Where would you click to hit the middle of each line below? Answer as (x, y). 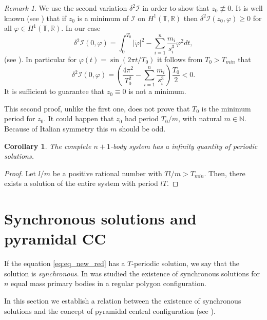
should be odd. (142, 128)
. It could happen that (79, 118)
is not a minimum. (157, 91)
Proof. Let (20, 173)
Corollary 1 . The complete (48, 146)
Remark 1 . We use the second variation (66, 8)
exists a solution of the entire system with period (81, 183)
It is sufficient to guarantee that (54, 91)
